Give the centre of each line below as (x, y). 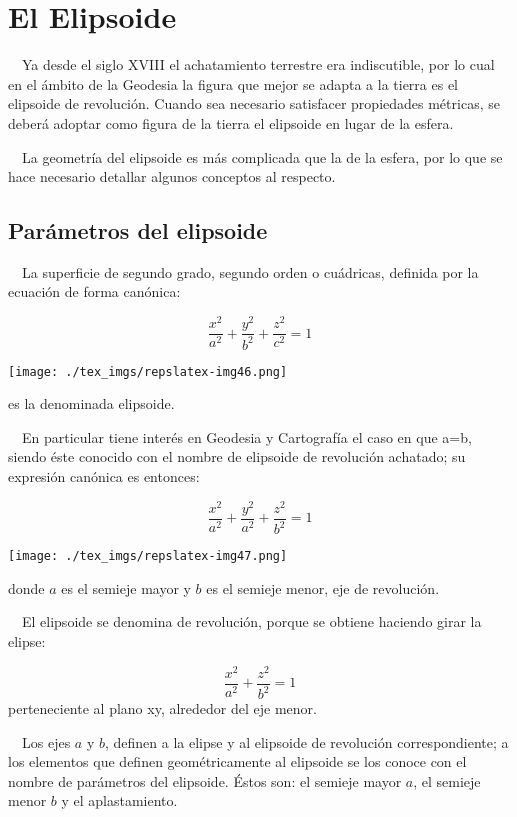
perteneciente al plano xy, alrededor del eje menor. (162, 708)
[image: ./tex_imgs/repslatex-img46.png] (148, 371)
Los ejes (46, 741)
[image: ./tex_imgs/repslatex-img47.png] (148, 556)
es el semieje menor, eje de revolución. (323, 587)
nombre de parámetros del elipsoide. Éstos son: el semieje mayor (205, 780)
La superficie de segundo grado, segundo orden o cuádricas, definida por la (250, 271)
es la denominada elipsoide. (91, 403)
